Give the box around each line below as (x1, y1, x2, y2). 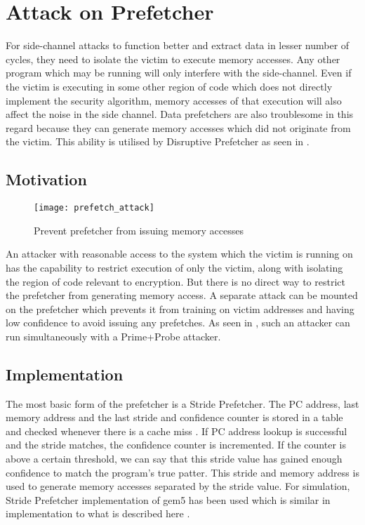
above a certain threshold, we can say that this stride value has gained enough (6, 451, 343, 466)
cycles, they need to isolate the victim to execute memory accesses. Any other (6, 51, 340, 66)
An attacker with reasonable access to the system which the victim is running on (6, 246, 353, 261)
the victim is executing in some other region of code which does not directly (6, 79, 333, 93)
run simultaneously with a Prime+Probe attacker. (6, 328, 221, 343)
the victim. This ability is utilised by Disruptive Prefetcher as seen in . (6, 134, 310, 149)
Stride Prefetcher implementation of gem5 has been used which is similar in (6, 492, 331, 507)
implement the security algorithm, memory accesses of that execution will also (6, 93, 342, 107)
